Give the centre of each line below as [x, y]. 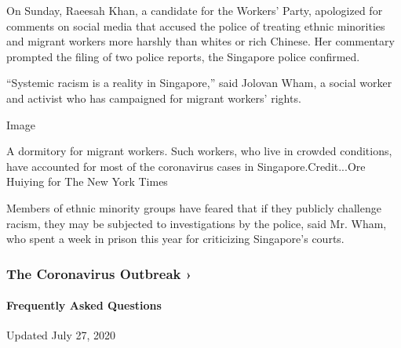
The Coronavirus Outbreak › [99, 273]
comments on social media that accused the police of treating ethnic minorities [196, 25]
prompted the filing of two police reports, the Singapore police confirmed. [183, 56]
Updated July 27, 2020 [61, 335]
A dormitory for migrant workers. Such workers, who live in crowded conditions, [199, 151]
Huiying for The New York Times [87, 181]
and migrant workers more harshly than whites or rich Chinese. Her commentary [200, 41]
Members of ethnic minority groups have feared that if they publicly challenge [194, 207]
